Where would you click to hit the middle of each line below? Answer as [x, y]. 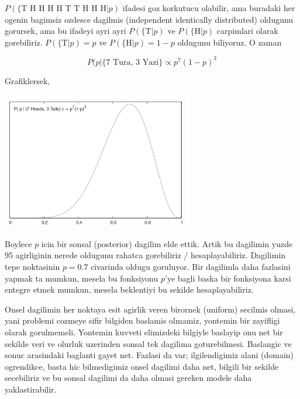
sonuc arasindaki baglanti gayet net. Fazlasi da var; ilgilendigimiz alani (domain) [149, 355]
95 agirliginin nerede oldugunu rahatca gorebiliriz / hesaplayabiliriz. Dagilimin [145, 255]
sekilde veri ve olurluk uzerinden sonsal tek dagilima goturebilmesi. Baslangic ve [148, 343]
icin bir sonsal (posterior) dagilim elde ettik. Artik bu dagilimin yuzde [167, 243]
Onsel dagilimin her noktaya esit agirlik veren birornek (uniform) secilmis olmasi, [150, 309]
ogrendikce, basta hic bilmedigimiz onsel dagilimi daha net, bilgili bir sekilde [142, 366]
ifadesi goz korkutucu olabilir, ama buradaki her [209, 8]
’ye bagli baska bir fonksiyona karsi [228, 278]
